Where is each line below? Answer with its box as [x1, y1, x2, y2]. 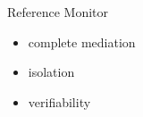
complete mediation [28, 32, 136, 51]
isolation [28, 63, 75, 81]
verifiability [28, 92, 91, 111]
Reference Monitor [7, 3, 109, 21]
